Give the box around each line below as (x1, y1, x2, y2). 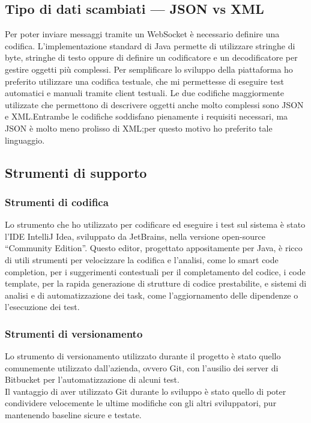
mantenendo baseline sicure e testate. (5, 409, 142, 421)
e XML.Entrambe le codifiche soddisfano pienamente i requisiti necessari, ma (5, 110, 288, 123)
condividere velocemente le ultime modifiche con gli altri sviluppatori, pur (5, 397, 277, 409)
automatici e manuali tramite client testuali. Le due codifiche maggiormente (5, 87, 285, 99)
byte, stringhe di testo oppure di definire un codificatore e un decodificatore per (5, 51, 298, 64)
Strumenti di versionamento (5, 326, 143, 341)
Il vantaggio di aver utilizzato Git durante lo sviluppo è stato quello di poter (5, 385, 286, 397)
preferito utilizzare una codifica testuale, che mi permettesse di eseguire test (5, 75, 284, 87)
